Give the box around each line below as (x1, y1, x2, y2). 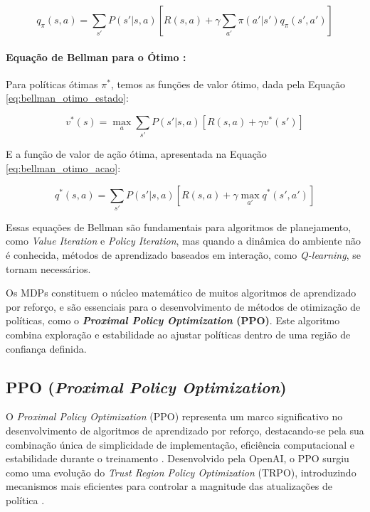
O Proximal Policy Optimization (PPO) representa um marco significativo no (6, 409, 343, 424)
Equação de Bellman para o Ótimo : (6, 49, 186, 64)
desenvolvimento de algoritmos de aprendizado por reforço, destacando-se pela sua (6, 422, 364, 437)
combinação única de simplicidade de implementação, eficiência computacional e (6, 437, 355, 452)
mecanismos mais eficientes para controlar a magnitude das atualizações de (6, 479, 333, 494)
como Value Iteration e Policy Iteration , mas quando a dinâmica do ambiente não (6, 233, 361, 248)
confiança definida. (6, 341, 87, 356)
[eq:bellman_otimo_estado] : (6, 90, 129, 105)
